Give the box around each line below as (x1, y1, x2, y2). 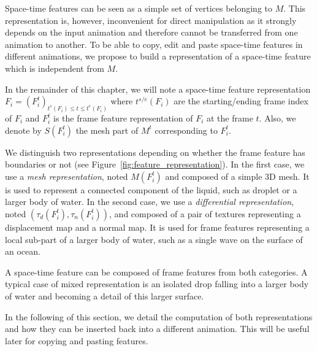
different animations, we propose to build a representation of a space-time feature (5, 50, 311, 63)
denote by (5, 123, 42, 136)
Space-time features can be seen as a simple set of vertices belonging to (5, 2, 273, 14)
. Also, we (259, 112, 296, 125)
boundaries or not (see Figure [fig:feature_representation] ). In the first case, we (5, 158, 305, 171)
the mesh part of (75, 123, 139, 136)
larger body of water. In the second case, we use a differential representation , (5, 195, 294, 208)
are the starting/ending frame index (174, 94, 308, 107)
